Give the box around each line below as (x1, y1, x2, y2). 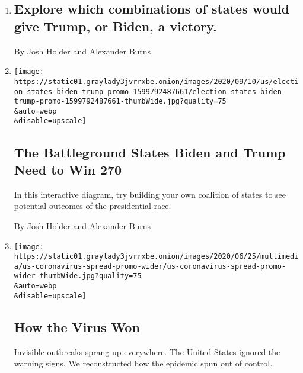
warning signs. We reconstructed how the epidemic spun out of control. (14, 357, 273, 369)
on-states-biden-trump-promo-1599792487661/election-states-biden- (14, 87, 286, 96)
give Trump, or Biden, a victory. (14, 17, 217, 35)
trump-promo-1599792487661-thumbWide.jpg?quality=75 (14, 97, 227, 106)
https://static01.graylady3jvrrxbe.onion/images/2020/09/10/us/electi (14, 77, 299, 86)
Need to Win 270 (14, 160, 122, 178)
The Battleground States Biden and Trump (14, 143, 286, 161)
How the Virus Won (14, 317, 140, 336)
